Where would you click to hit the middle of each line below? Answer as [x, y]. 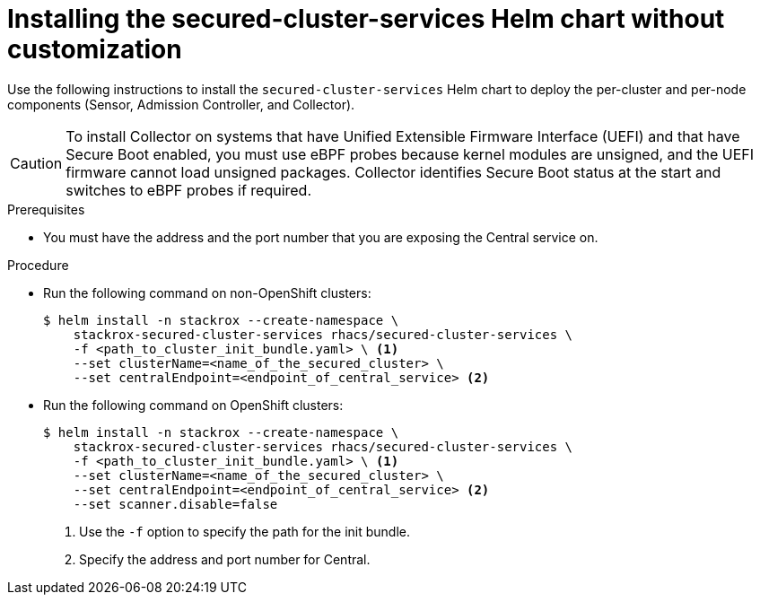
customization [95, 49]
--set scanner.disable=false [175, 504]
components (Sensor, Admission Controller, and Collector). [181, 104]
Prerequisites [46, 209]
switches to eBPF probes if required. [189, 190]
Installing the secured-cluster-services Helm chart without [366, 19]
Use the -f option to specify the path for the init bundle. [245, 531]
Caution [36, 163]
